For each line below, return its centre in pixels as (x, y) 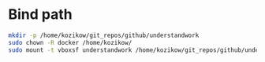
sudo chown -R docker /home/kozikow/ (70, 42)
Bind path (40, 15)
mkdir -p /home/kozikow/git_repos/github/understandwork (104, 35)
